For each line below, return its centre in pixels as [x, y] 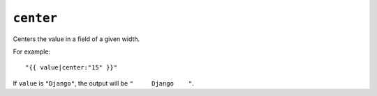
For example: [32, 51]
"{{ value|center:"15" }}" [72, 67]
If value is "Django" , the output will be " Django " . [104, 83]
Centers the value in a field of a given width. [76, 39]
